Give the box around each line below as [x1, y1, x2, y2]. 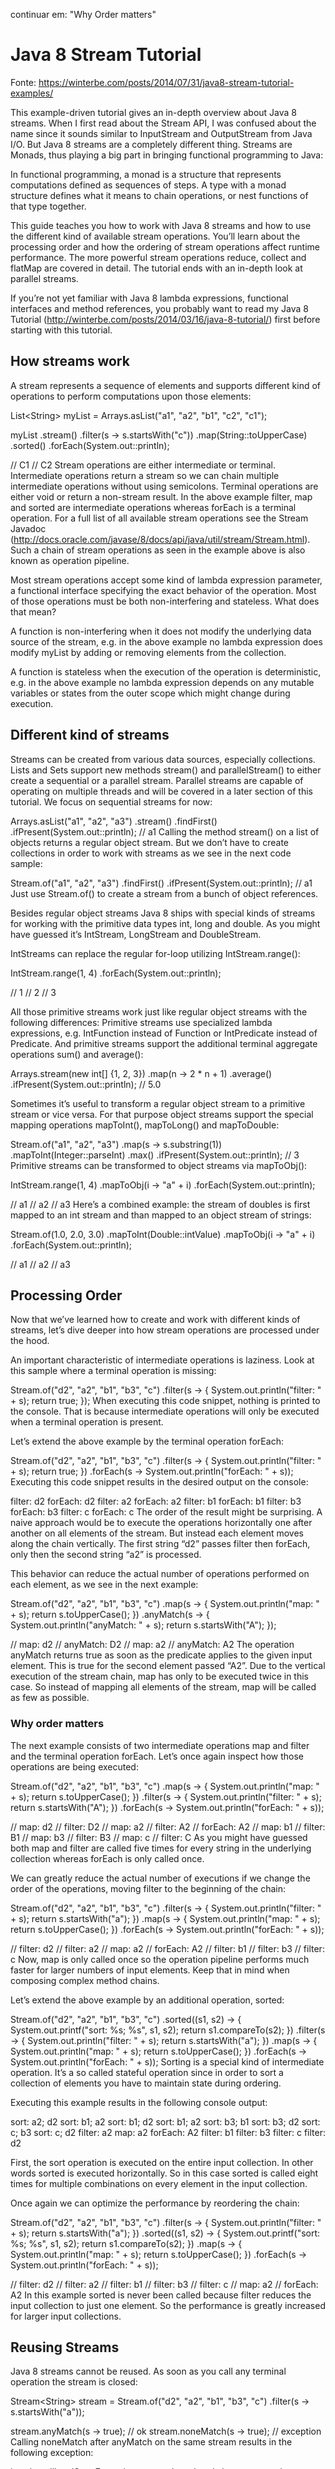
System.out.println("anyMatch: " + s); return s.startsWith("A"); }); [10, 1619, 277, 1631]
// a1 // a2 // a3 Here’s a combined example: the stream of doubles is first [10, 1198, 311, 1210]
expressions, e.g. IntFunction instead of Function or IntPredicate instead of [10, 1027, 318, 1039]
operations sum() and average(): [10, 1048, 144, 1060]
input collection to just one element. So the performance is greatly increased [10, 2299, 326, 2311]
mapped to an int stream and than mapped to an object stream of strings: [10, 1209, 312, 1221]
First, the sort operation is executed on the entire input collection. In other [10, 2156, 314, 2168]
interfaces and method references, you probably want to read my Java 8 [10, 302, 310, 314]
